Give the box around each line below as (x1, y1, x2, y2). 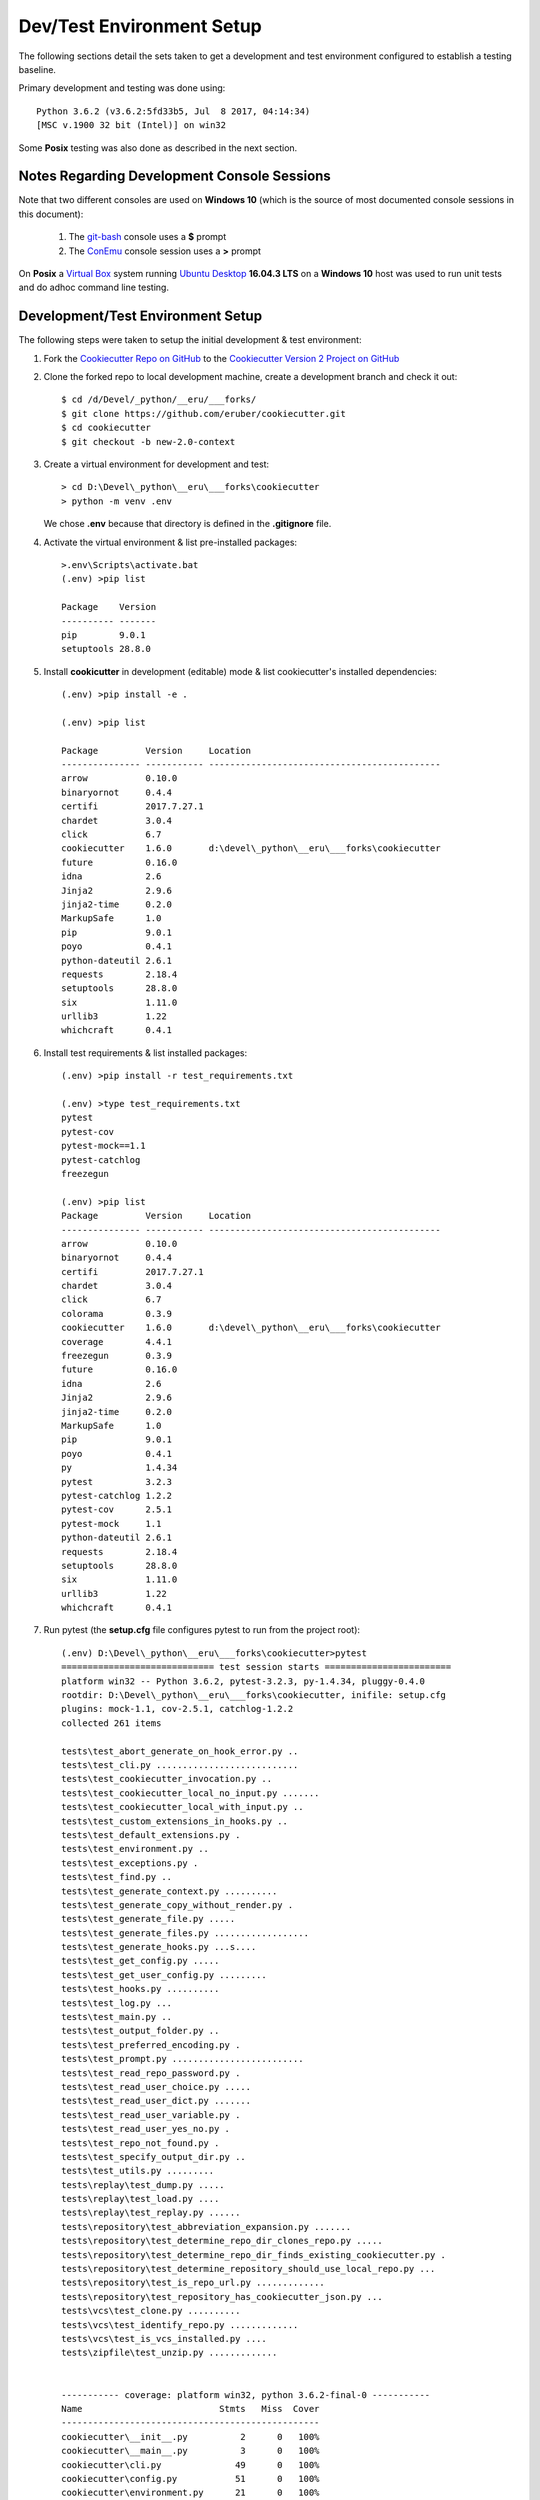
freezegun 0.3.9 (61, 1350, 173, 1362)
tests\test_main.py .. (61, 2011, 173, 2023)
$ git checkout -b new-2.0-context (61, 436, 236, 447)
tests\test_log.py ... (61, 1997, 173, 2009)
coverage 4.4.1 (61, 1336, 173, 1347)
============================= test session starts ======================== (61, 1661, 452, 1673)
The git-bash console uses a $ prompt (68, 231, 227, 243)
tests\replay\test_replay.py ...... (61, 2207, 241, 2219)
